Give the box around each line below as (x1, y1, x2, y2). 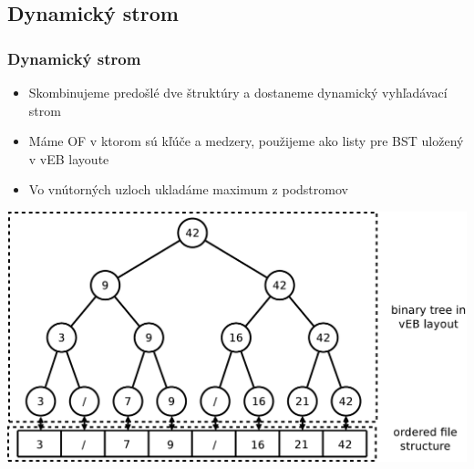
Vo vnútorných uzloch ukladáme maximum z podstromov (28, 180, 348, 199)
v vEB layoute (28, 149, 109, 168)
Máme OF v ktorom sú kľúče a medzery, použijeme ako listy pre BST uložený (28, 131, 464, 151)
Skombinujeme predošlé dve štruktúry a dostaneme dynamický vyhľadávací (28, 83, 448, 101)
